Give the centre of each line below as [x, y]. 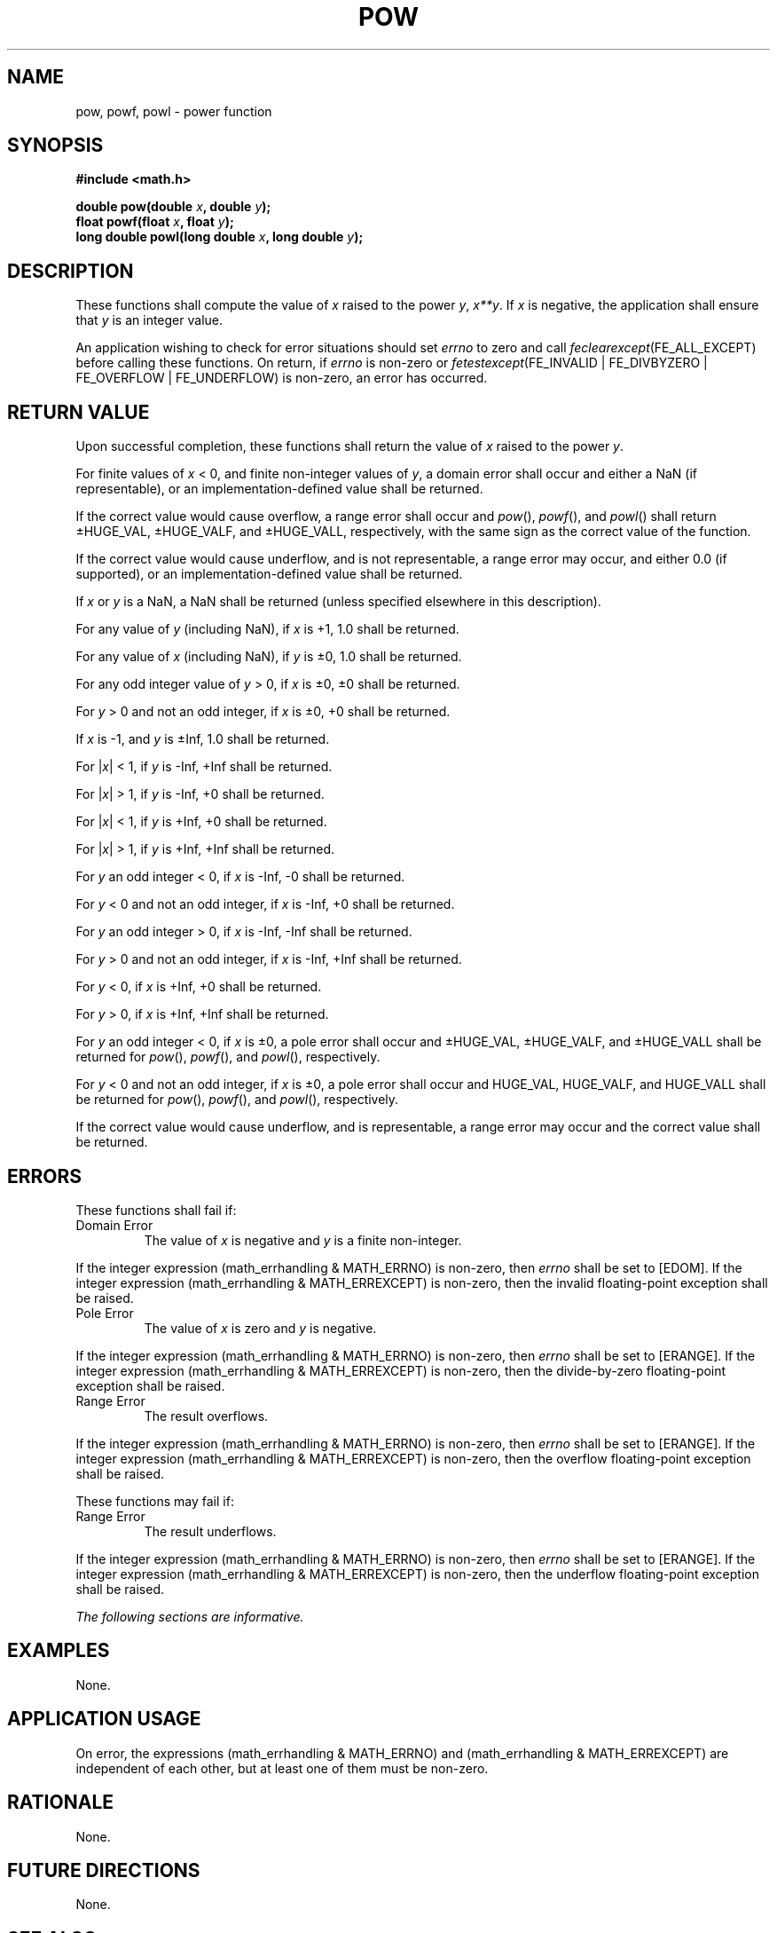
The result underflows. [210, 1531]
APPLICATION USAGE [104, 1719]
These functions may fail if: [155, 1501]
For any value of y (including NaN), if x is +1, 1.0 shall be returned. [267, 629]
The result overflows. [206, 1416]
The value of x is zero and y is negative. [260, 1328]
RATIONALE [61, 1803]
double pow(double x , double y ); [173, 207]
